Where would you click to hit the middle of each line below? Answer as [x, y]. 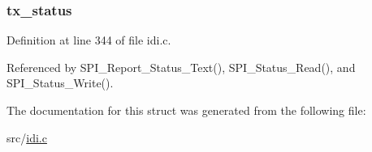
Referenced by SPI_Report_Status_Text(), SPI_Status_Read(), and [181, 67]
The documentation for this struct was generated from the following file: [186, 110]
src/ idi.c [27, 137]
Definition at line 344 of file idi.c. [89, 40]
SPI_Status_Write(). [60, 83]
